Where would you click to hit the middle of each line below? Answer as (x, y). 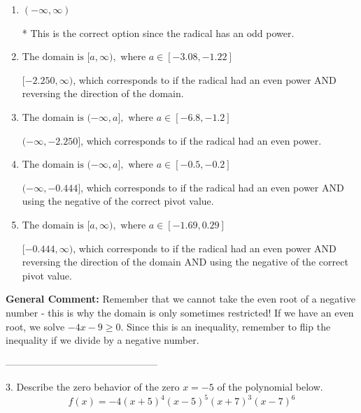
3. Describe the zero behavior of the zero (93, 387)
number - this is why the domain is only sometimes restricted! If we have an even (180, 312)
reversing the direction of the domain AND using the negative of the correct (185, 262)
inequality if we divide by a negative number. (102, 340)
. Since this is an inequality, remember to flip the (226, 326)
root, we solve (35, 326)
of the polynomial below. (270, 387)
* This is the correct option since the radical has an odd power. (158, 32)
